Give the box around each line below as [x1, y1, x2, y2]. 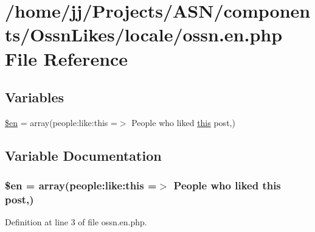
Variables [5, 88, 64, 107]
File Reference [5, 46, 128, 71]
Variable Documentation [5, 146, 162, 164]
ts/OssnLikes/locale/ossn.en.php [5, 22, 283, 47]
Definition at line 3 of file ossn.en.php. [5, 216, 147, 228]
